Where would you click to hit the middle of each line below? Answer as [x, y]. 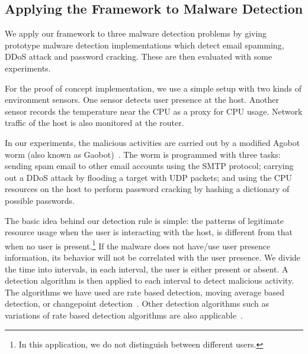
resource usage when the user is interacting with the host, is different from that [149, 232]
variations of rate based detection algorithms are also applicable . [124, 315]
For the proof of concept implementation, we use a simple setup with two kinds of [153, 88]
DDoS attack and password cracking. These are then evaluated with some [139, 56]
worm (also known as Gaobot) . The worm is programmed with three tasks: [143, 154]
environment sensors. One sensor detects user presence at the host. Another [142, 100]
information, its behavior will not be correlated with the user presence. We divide [153, 257]
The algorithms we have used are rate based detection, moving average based [145, 292]
